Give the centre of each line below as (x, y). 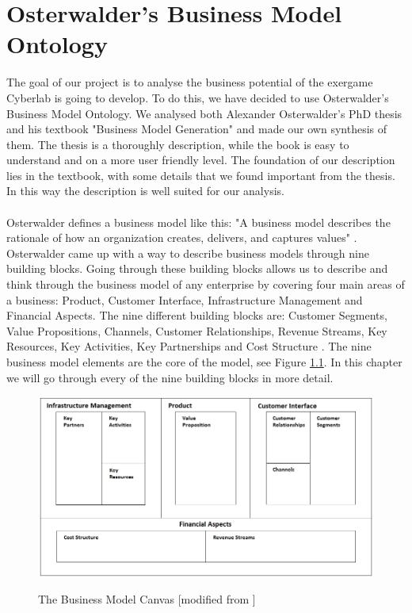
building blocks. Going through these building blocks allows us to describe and (197, 268)
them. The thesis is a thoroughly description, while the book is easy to (178, 144)
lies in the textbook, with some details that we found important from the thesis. (201, 175)
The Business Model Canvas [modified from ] (147, 599)
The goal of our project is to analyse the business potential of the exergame (190, 82)
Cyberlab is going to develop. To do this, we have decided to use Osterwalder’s (198, 97)
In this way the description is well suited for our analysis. (145, 191)
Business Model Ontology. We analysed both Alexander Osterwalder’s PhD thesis (204, 113)
